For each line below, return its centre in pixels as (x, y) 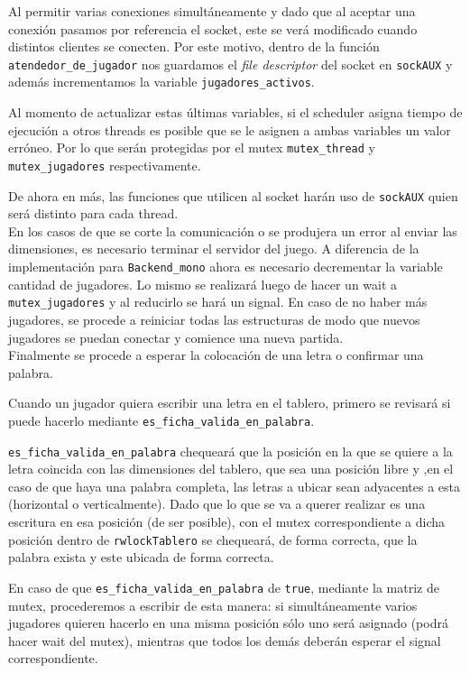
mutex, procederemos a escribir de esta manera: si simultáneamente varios (213, 605)
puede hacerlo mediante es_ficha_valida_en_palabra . (161, 420)
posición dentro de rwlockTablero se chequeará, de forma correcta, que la (213, 539)
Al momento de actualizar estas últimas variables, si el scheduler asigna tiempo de (235, 112)
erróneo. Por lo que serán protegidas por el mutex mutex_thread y (192, 148)
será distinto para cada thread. (93, 213)
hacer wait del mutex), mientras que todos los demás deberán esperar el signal (225, 640)
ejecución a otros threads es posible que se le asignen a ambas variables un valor (230, 129)
